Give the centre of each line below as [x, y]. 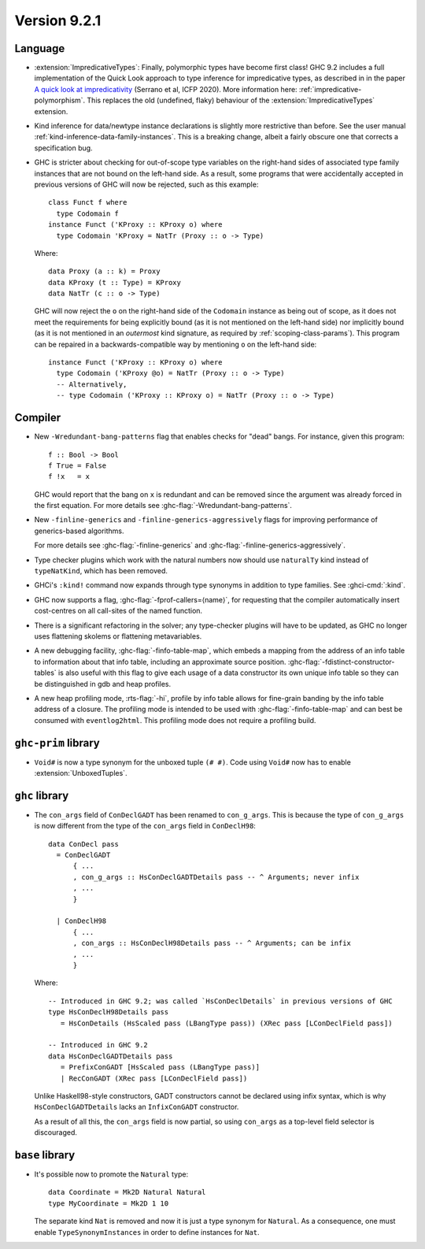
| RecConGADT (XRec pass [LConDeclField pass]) [154, 1078]
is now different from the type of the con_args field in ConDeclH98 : [145, 826]
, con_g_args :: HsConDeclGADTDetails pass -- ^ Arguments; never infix [216, 877]
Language [40, 48]
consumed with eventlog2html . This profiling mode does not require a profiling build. [175, 720]
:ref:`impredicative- [331, 89]
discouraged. [56, 1132]
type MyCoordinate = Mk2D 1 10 [109, 1203]
